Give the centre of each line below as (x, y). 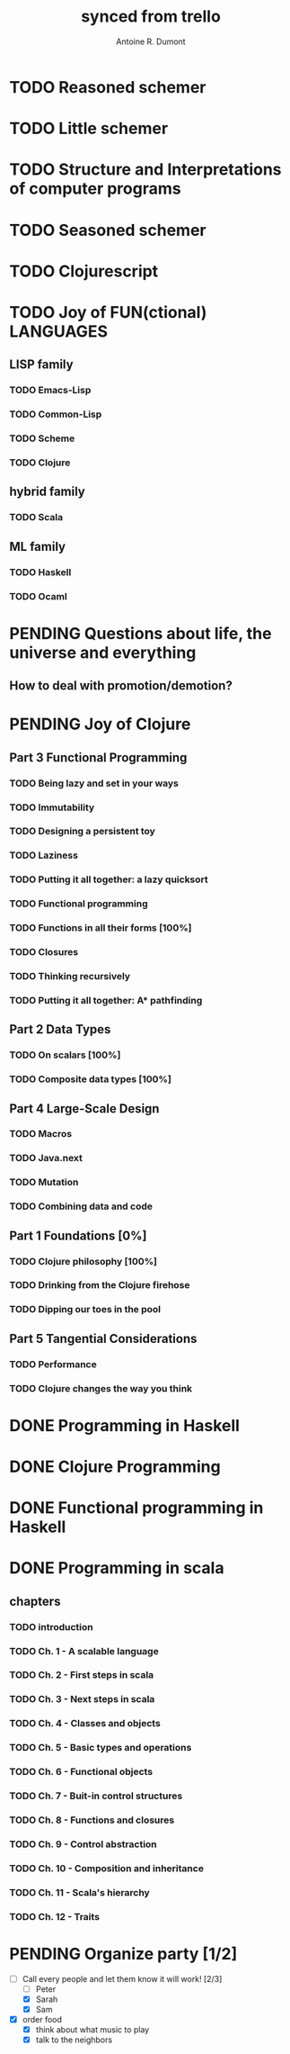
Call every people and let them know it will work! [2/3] (122, 1978)
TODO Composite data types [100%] (91, 1079)
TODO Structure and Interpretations (145, 170)
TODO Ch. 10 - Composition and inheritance (107, 1868)
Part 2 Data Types (60, 1029)
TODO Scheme (42, 438)
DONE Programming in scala (117, 1568)
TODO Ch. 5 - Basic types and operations (101, 1748)
